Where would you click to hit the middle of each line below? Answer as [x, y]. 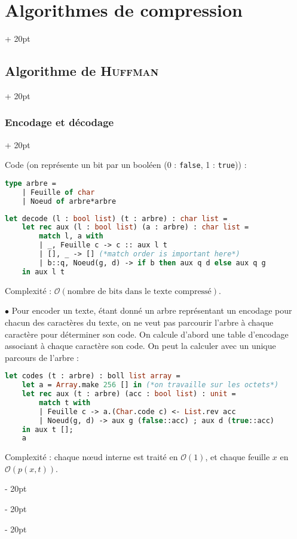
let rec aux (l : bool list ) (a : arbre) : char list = [135, 227]
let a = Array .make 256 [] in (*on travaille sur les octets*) [150, 385]
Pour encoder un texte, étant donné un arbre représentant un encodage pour [152, 310]
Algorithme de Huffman [82, 71]
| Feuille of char [58, 192]
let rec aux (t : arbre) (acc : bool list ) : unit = [129, 394]
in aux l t [43, 272]
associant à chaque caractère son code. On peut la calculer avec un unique [140, 346]
